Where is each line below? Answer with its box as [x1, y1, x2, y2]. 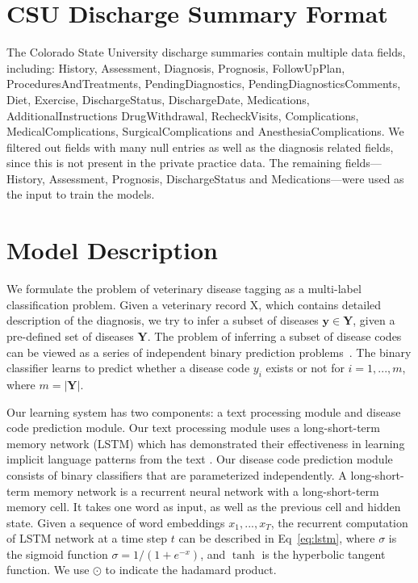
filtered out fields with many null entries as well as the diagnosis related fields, [6, 138, 394, 155]
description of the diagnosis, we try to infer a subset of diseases [6, 312, 319, 329]
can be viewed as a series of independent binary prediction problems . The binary [6, 343, 412, 360]
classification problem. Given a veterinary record [6, 296, 247, 312]
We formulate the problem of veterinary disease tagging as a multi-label [6, 280, 362, 297]
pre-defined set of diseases [6, 327, 134, 344]
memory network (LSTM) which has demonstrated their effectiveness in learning [6, 434, 405, 451]
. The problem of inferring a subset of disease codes [147, 327, 402, 344]
